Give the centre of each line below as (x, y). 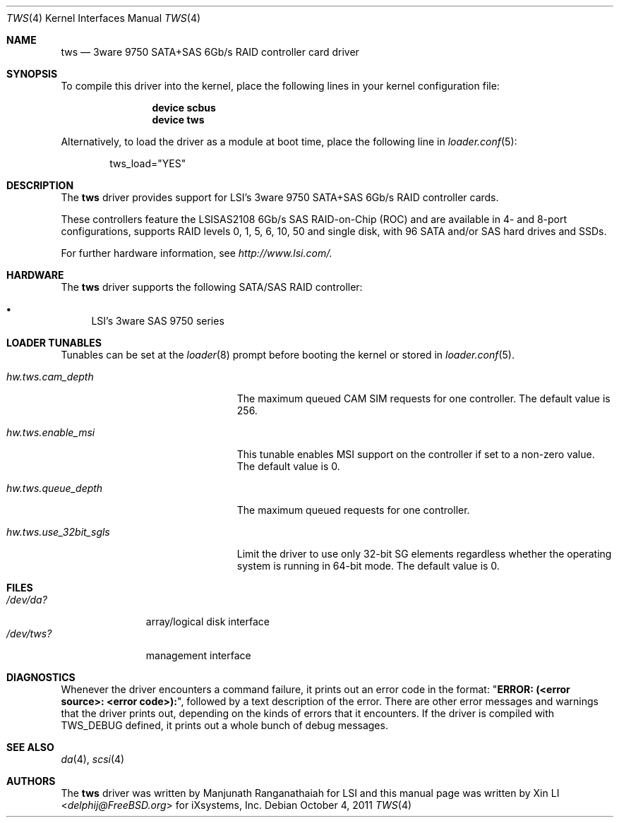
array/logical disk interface (208, 621)
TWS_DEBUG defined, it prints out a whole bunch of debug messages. (224, 725)
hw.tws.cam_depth (50, 377)
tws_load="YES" (148, 163)
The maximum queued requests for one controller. (353, 510)
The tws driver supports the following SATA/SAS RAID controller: (212, 287)
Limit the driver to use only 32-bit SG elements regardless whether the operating (424, 554)
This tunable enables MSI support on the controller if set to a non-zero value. (416, 454)
